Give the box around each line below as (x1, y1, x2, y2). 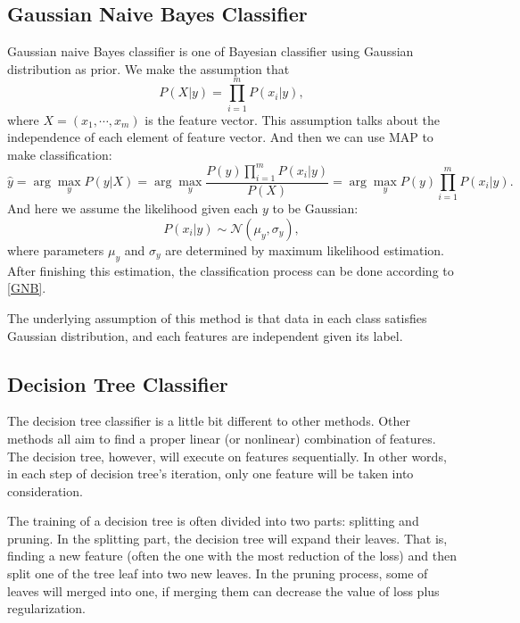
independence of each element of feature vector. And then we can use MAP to (7, 128, 433, 146)
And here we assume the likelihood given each (7, 199, 259, 218)
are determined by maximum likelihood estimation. (165, 240, 444, 259)
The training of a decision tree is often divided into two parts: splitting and (7, 511, 419, 530)
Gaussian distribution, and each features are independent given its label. (7, 326, 403, 345)
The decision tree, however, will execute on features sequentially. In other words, (7, 446, 447, 465)
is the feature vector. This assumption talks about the (144, 110, 440, 129)
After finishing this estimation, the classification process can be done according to (7, 261, 454, 279)
